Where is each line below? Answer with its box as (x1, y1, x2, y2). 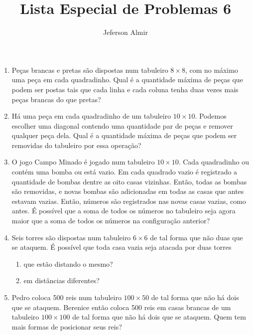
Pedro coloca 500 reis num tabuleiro (11, 292, 122, 302)
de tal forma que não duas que (150, 232, 243, 242)
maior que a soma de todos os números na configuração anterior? (11, 215, 210, 226)
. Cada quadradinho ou (178, 157, 249, 167)
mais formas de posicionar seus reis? (11, 321, 122, 332)
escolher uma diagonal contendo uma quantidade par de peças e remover (11, 120, 233, 131)
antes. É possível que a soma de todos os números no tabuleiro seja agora (11, 205, 236, 216)
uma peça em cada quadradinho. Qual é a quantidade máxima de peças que (11, 74, 243, 85)
